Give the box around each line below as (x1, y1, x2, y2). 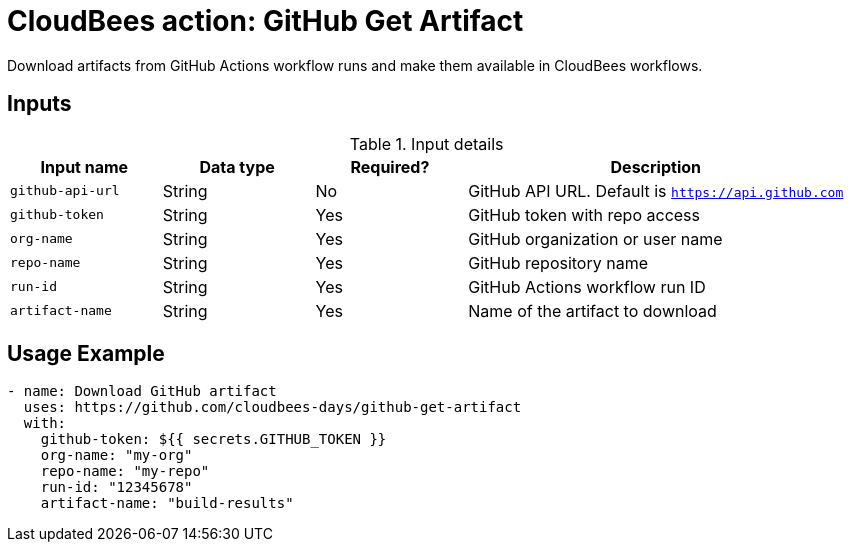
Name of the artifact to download (468, 300, 717, 321)
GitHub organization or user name (468, 228, 723, 249)
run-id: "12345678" (40, 479, 193, 496)
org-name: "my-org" (40, 447, 193, 464)
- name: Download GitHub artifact (7, 383, 277, 400)
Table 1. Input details (349, 133, 504, 154)
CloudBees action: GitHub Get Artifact (7, 4, 524, 38)
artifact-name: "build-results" (40, 495, 294, 512)
